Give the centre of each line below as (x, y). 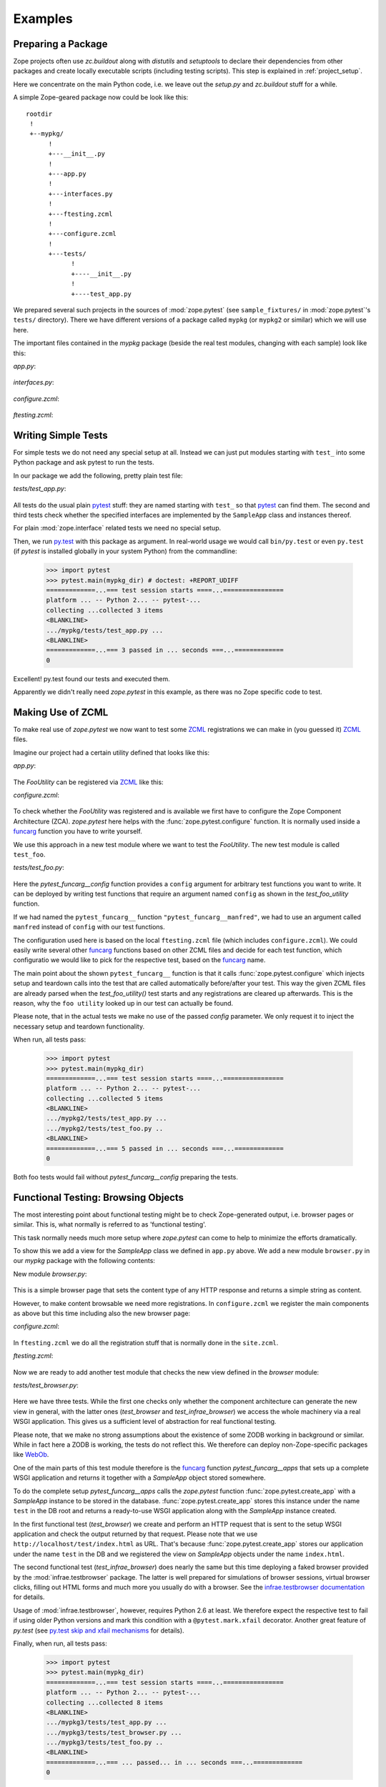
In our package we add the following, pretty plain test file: (98, 475)
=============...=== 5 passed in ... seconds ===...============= (165, 1148)
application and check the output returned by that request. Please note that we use (135, 1534)
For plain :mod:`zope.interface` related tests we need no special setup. (117, 528)
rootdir (39, 114)
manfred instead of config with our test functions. (89, 927)
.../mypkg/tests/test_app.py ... (105, 630)
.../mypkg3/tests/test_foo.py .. (105, 1743)
